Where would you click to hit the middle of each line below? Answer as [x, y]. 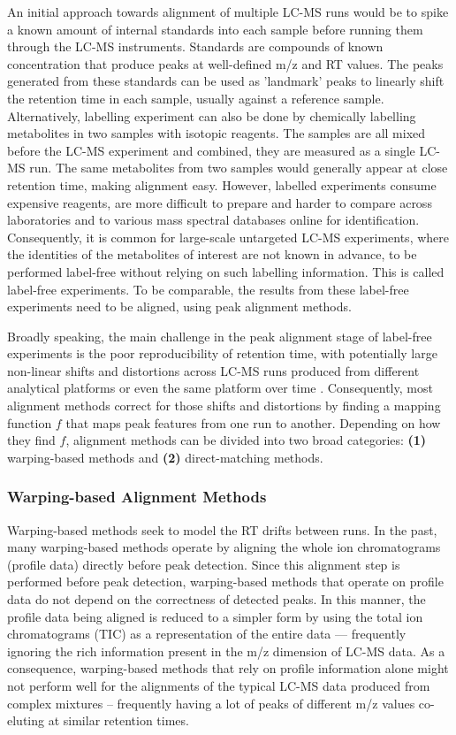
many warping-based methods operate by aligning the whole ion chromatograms [224, 547]
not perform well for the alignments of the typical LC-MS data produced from [219, 685]
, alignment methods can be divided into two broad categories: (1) [246, 440]
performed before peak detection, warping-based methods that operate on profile [225, 582]
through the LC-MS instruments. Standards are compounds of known [195, 46]
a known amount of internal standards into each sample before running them [215, 29]
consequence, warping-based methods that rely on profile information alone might [228, 668]
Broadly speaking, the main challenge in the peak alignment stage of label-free [220, 336]
